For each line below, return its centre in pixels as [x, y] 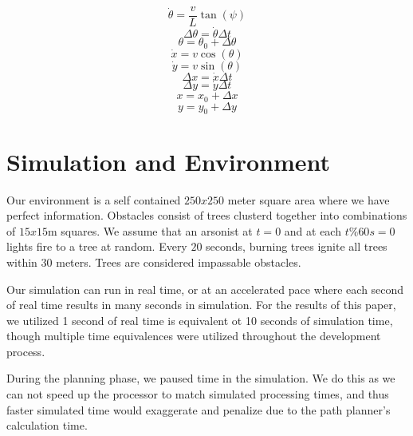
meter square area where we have [309, 199]
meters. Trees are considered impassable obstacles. [179, 262]
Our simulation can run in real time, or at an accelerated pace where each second [205, 289]
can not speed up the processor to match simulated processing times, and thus [198, 394]
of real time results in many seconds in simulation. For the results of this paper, [201, 305]
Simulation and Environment [169, 161]
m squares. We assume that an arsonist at [150, 230]
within [22, 262]
